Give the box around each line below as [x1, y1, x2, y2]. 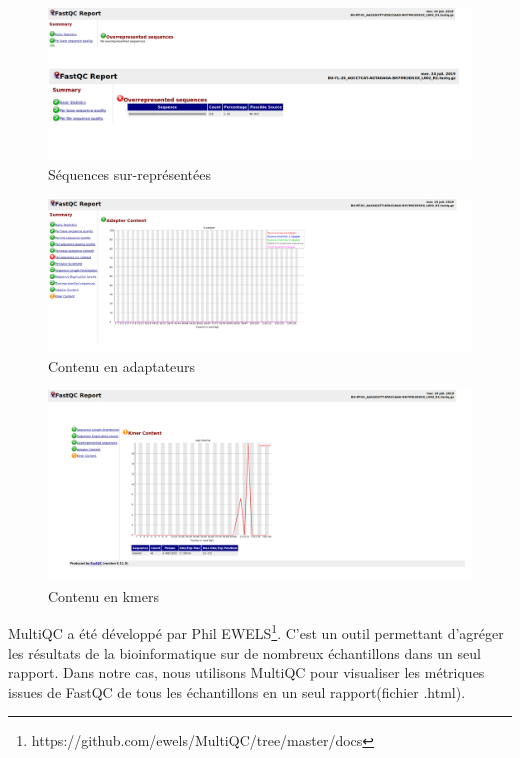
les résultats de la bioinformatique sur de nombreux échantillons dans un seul [8, 642, 481, 663]
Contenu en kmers [48, 585, 159, 606]
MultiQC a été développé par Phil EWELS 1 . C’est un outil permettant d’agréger [8, 620, 504, 643]
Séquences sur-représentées [48, 163, 211, 184]
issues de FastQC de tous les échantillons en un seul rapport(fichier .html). [8, 681, 466, 702]
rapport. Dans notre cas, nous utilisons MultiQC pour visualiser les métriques [8, 662, 485, 683]
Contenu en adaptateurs [48, 355, 196, 376]
